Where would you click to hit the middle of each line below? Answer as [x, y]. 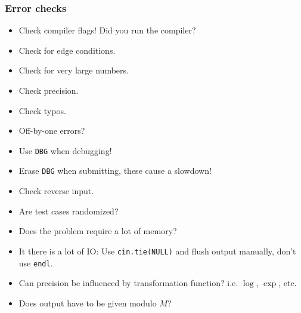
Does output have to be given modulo [88, 303]
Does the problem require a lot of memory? [98, 231]
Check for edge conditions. [67, 50]
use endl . [36, 263]
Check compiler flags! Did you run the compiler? [107, 30]
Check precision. [49, 90]
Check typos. [42, 110]
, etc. [288, 283]
